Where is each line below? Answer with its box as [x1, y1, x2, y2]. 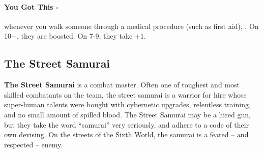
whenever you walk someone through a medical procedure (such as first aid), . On [4, 20, 259, 31]
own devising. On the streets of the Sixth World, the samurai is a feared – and [4, 129, 249, 140]
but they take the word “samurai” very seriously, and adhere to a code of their [4, 119, 249, 130]
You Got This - [4, 1, 59, 12]
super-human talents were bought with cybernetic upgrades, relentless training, [4, 99, 251, 110]
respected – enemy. [4, 139, 63, 149]
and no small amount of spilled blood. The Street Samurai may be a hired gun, [4, 109, 251, 119]
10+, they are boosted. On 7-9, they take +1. [4, 30, 146, 41]
